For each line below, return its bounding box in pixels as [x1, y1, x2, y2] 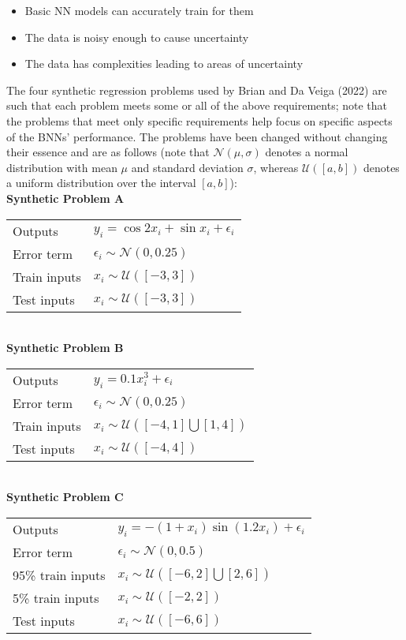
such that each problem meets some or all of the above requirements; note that [6, 97, 388, 114]
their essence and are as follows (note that [6, 144, 210, 160]
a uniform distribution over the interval [6, 174, 196, 191]
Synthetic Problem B [6, 339, 124, 356]
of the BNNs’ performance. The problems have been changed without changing [6, 128, 388, 144]
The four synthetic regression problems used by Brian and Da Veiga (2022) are [6, 81, 387, 98]
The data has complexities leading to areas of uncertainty [24, 55, 304, 72]
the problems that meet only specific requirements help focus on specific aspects [6, 112, 393, 129]
